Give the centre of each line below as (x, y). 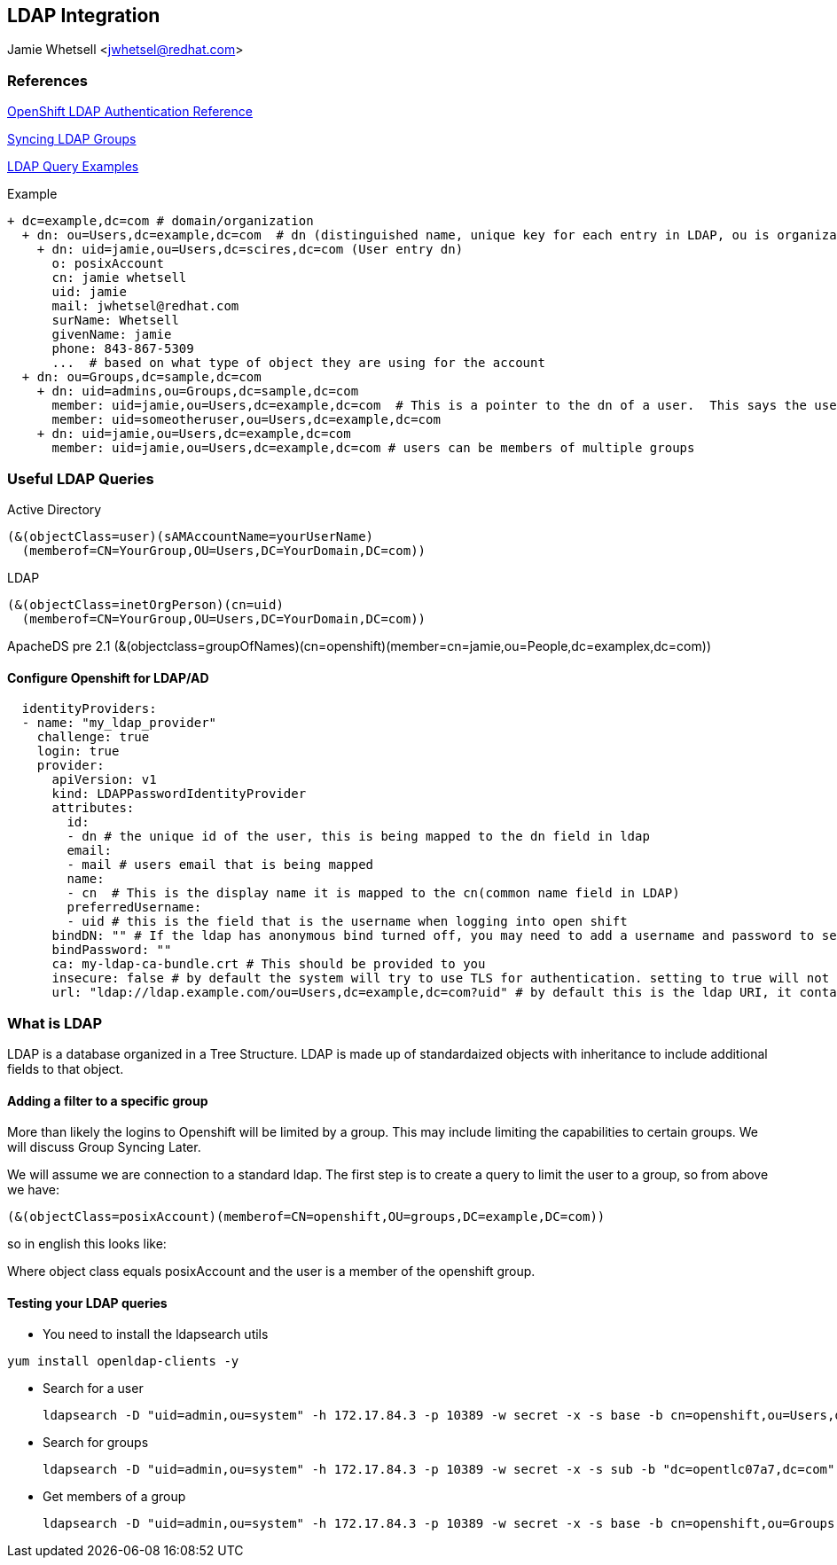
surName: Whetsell (115, 321)
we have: (34, 1190)
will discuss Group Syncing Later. (104, 1147)
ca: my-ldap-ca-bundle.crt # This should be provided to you (269, 964)
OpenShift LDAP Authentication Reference (130, 112)
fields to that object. (66, 1068)
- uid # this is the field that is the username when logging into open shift (347, 922)
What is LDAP (55, 1023)
